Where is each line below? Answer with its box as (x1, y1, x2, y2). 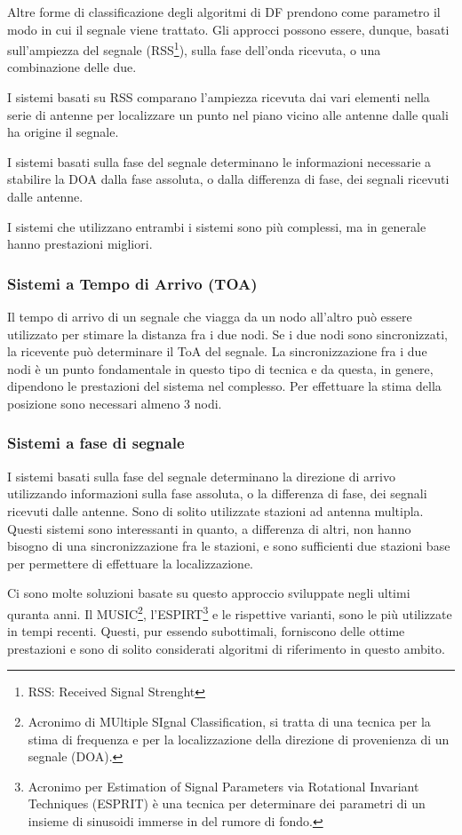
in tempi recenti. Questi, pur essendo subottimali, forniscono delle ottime (7, 622, 405, 640)
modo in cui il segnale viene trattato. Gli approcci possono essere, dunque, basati (7, 20, 450, 38)
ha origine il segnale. (7, 123, 119, 141)
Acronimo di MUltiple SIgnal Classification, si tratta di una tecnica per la (28, 712, 431, 730)
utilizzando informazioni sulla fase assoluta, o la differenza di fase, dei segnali (7, 484, 427, 503)
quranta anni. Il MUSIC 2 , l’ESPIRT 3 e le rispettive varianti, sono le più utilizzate (7, 601, 452, 623)
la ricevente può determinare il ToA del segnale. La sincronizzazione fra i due (7, 342, 427, 361)
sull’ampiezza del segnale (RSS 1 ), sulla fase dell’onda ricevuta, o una (7, 38, 381, 59)
